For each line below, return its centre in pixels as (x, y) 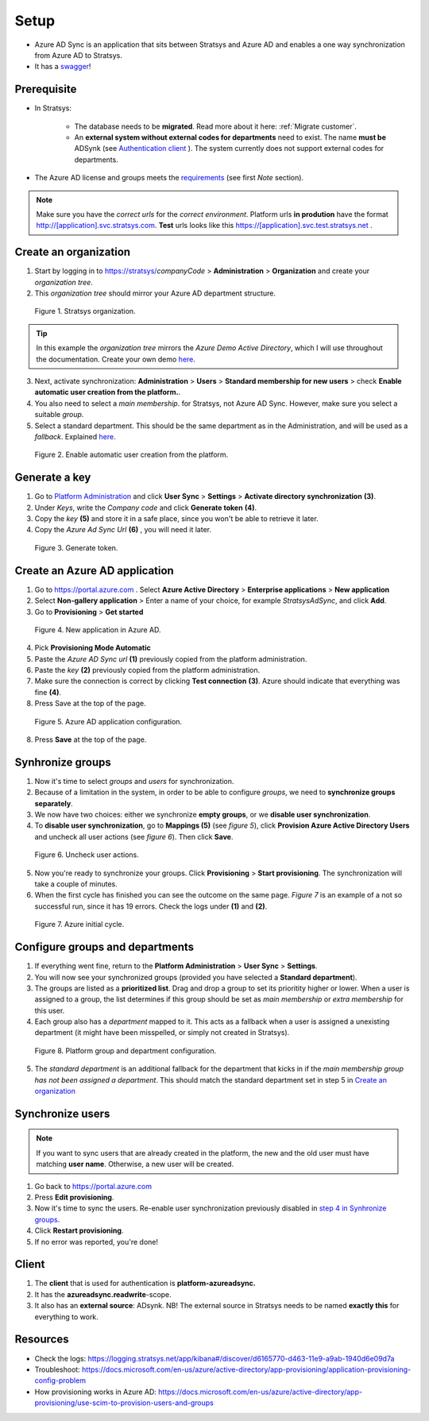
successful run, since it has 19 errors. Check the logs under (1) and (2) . (151, 906)
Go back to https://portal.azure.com (93, 1186)
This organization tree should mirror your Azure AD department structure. (155, 293)
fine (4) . (48, 692)
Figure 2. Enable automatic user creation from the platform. (131, 455)
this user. (50, 1010)
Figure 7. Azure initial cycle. (79, 925)
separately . (54, 803)
